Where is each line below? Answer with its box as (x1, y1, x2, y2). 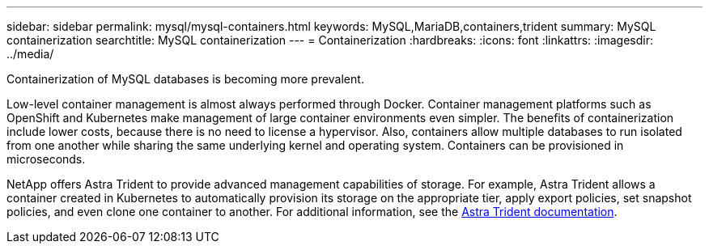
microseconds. (6, 152, 86, 166)
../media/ (6, 47, 54, 61)
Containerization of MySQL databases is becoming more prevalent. (6, 72, 364, 86)
